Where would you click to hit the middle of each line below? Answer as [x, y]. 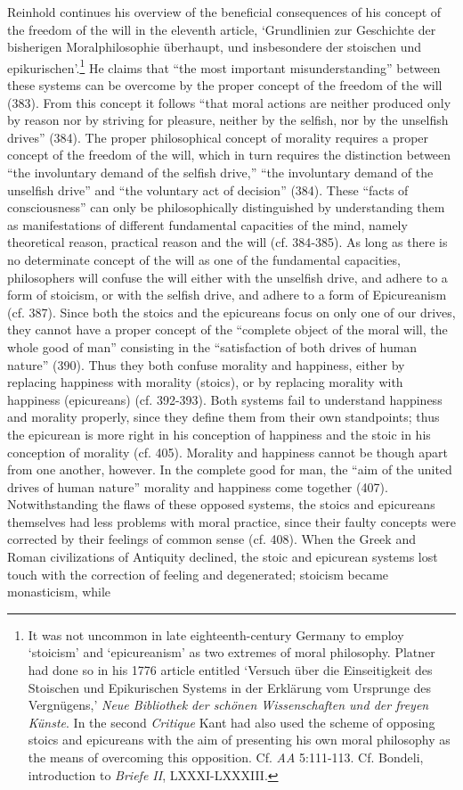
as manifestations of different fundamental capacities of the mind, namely [207, 224]
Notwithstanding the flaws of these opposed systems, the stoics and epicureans [221, 504]
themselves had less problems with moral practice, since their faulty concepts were [231, 521]
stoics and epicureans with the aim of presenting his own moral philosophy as [239, 740]
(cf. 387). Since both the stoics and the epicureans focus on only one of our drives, [231, 312]
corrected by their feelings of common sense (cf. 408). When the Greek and [211, 539]
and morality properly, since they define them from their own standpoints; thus [223, 417]
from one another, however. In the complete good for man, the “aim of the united [230, 469]
